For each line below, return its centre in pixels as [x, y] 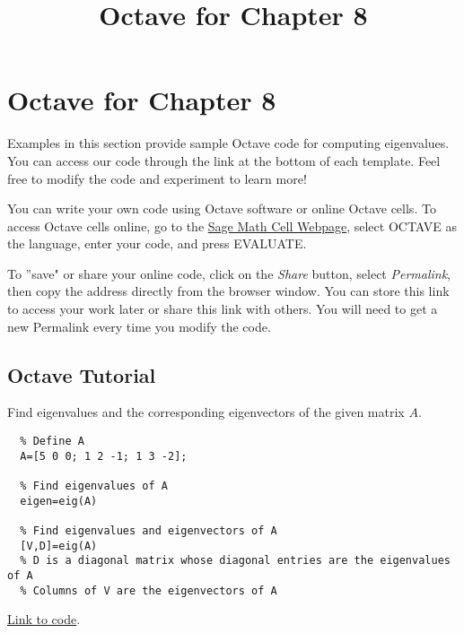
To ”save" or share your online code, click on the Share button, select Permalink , [229, 273]
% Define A [52, 442]
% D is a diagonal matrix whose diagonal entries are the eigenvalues [235, 561]
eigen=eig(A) [59, 501]
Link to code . [44, 619]
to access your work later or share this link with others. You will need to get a [223, 309]
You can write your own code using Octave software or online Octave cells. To [222, 208]
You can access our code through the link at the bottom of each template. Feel [224, 160]
